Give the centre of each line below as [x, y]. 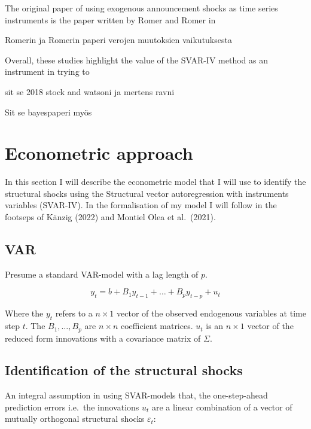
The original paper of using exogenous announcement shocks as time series [141, 8]
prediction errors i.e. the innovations [72, 407]
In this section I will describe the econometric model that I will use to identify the [155, 182]
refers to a [74, 313]
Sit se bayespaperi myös [48, 112]
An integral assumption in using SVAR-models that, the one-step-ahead [136, 395]
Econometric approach [99, 153]
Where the [24, 313]
